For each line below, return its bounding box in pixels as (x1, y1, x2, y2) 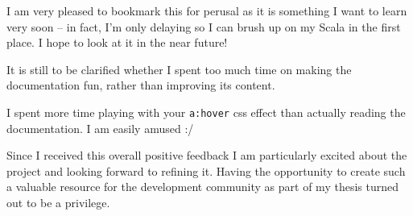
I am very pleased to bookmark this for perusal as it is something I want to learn (6, 2, 407, 19)
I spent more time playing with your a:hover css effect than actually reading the (6, 103, 406, 120)
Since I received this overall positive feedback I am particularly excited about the (6, 147, 407, 164)
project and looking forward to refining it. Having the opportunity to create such (6, 162, 406, 179)
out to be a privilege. (6, 194, 110, 210)
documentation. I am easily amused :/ (6, 119, 194, 136)
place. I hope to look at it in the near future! (6, 34, 228, 51)
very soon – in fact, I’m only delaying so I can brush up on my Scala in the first (6, 18, 401, 35)
